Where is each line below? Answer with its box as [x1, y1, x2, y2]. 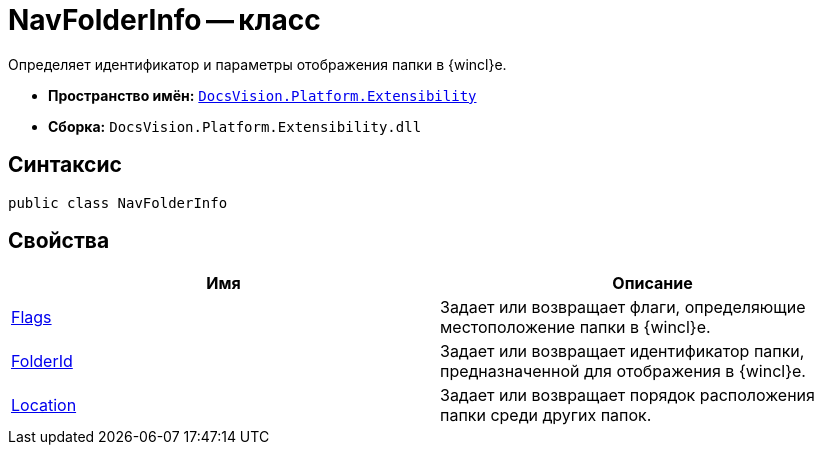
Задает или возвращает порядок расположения [440, 385, 815, 406]
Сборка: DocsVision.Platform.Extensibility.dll [48, 117, 422, 135]
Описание [612, 273, 693, 294]
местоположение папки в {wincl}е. [440, 317, 711, 338]
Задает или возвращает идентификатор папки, [440, 341, 805, 362]
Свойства [8, 228, 110, 254]
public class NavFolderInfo [8, 194, 228, 211]
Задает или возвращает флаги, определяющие [440, 297, 806, 318]
